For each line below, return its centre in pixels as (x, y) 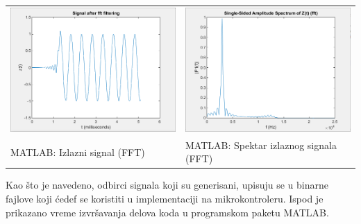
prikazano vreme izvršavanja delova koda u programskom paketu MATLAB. (167, 212)
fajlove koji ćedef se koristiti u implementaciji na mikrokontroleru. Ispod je (165, 198)
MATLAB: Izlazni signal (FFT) (78, 152)
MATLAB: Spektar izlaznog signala (261, 145)
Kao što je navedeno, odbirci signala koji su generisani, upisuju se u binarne (167, 185)
